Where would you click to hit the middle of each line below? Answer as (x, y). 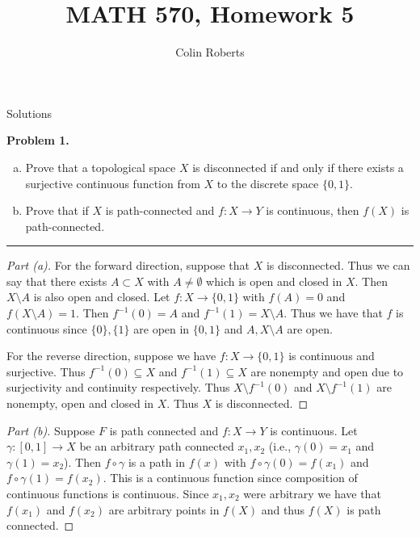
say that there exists (57, 281)
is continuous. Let (314, 430)
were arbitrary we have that (312, 493)
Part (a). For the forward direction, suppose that (128, 265)
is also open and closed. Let (102, 297)
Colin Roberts (210, 52)
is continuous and (332, 356)
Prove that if (57, 210)
